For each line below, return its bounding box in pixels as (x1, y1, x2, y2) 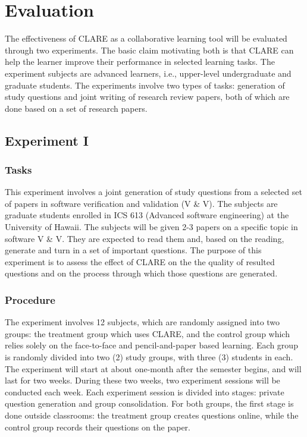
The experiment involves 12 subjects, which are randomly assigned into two (5, 316, 280, 328)
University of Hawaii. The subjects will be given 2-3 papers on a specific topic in (5, 221, 298, 233)
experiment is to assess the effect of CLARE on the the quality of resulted (5, 255, 275, 268)
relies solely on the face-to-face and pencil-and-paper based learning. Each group (5, 339, 298, 351)
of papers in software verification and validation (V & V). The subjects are (5, 197, 278, 209)
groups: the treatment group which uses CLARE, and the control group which (5, 327, 290, 339)
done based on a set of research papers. (5, 102, 148, 114)
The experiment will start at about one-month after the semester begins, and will (5, 362, 302, 375)
